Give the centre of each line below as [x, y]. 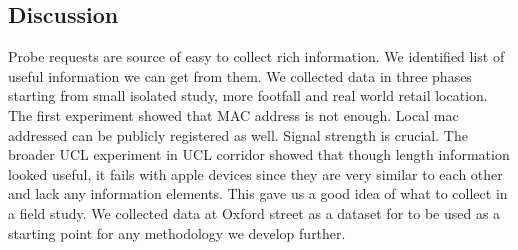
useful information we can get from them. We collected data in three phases [240, 75]
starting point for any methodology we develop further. [177, 232]
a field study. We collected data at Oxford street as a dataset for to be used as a [254, 212]
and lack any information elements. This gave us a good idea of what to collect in [258, 193]
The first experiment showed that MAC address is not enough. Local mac [233, 114]
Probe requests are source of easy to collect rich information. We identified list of [256, 56]
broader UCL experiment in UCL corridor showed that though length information [259, 154]
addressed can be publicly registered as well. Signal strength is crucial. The [238, 134]
